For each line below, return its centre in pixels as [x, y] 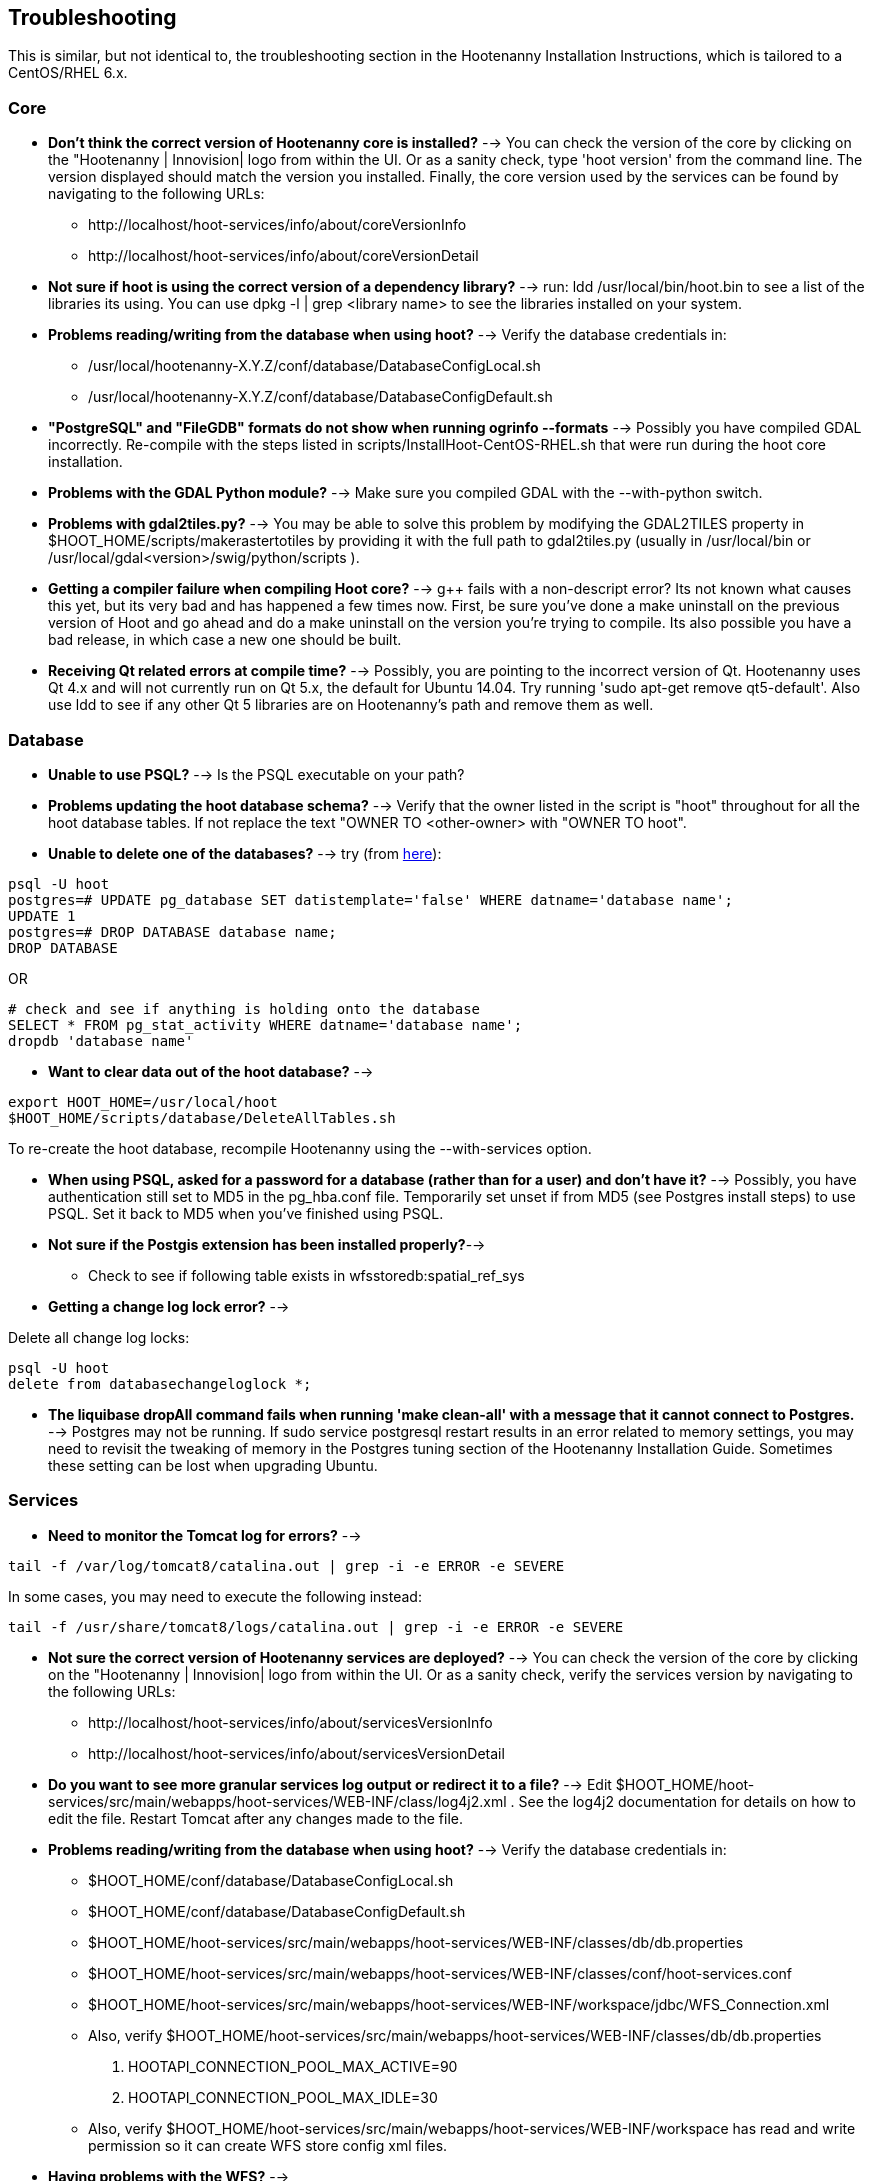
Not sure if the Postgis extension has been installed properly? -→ [267, 1244]
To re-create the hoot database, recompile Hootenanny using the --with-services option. [300, 1148]
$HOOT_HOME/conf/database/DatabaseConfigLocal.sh [271, 1880]
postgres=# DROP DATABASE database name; [172, 931]
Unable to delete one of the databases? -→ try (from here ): [245, 853]
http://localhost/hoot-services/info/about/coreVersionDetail [283, 256]
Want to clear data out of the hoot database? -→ [211, 1071]
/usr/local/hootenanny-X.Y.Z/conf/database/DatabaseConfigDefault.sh [320, 397]
